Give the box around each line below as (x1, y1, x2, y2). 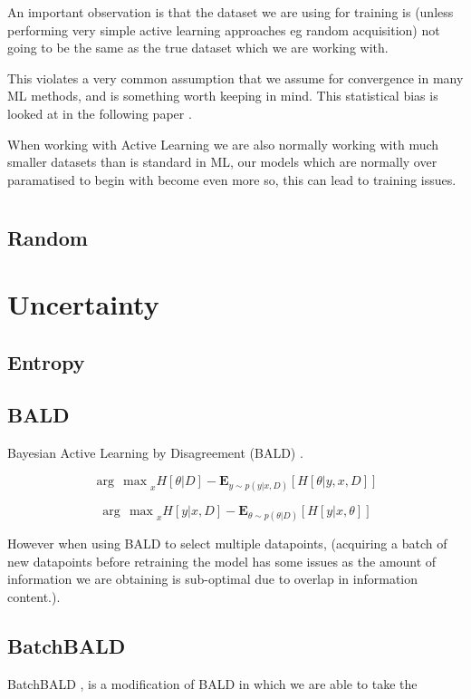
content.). (7, 587, 61, 607)
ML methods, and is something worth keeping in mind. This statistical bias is (7, 86, 438, 105)
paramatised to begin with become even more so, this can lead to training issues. (7, 170, 457, 189)
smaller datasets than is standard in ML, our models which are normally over (7, 152, 437, 171)
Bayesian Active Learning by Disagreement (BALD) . (7, 443, 303, 462)
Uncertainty (7, 286, 159, 323)
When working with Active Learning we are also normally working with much (7, 134, 439, 153)
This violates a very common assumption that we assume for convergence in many (7, 68, 464, 87)
